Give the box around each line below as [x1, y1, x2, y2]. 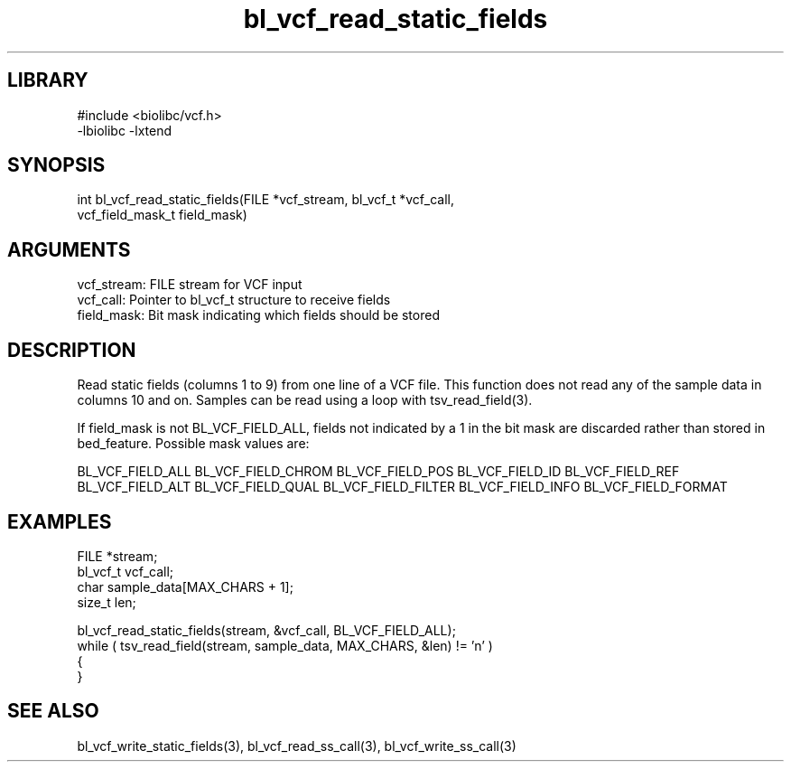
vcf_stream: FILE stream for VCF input [77, 277, 302, 293]
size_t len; [77, 594, 136, 610]
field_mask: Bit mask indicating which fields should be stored [77, 307, 440, 324]
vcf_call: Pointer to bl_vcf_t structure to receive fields [77, 292, 391, 308]
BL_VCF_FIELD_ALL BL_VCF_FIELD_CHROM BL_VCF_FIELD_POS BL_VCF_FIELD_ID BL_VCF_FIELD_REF [77, 464, 680, 480]
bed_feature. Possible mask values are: [77, 436, 310, 452]
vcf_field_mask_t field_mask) [77, 207, 247, 223]
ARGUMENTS [7, 238, 131, 261]
